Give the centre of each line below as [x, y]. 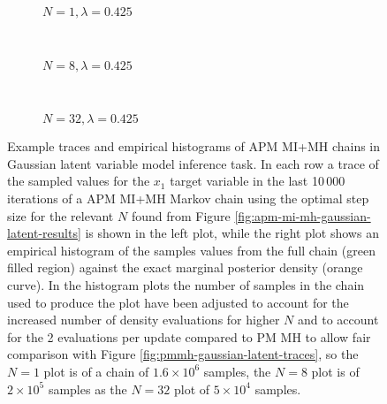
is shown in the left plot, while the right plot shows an [232, 233]
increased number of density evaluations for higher [144, 320]
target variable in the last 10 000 [258, 181]
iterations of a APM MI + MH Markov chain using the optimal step [188, 198]
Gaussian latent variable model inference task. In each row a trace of [193, 163]
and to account [338, 320]
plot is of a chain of [96, 371]
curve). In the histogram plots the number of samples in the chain [186, 284]
